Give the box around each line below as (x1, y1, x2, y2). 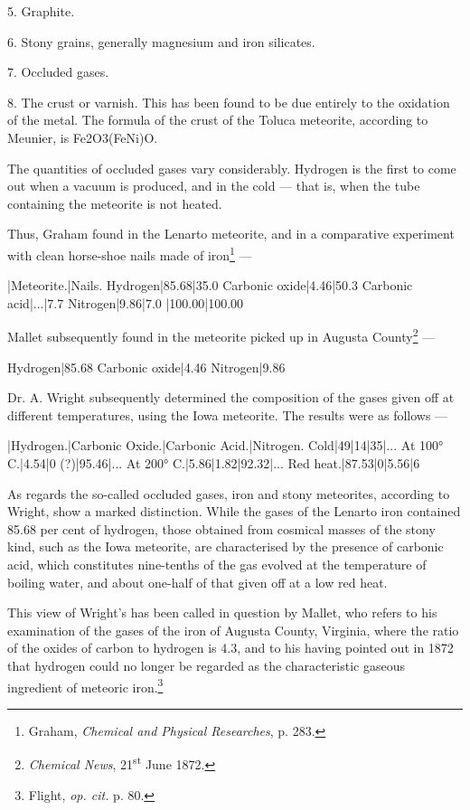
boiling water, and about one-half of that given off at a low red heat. (7, 572, 388, 591)
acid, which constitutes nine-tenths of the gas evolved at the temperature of (7, 554, 427, 573)
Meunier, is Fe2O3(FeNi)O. (7, 127, 158, 146)
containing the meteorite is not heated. (7, 193, 222, 212)
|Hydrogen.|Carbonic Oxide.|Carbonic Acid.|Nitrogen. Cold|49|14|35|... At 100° (7, 436, 444, 455)
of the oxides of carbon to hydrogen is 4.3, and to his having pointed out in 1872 (7, 638, 454, 657)
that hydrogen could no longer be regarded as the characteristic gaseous (7, 655, 405, 674)
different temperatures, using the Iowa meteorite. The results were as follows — (7, 405, 448, 424)
